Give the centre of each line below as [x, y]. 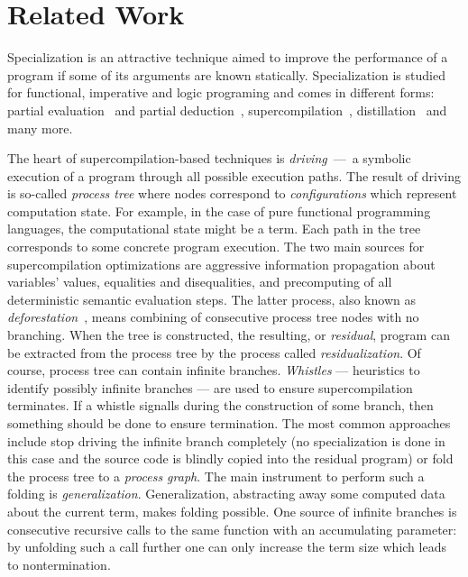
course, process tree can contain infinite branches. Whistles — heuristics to [214, 370]
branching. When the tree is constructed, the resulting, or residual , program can [229, 335]
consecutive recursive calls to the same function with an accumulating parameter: [232, 529]
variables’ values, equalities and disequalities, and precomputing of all [200, 282]
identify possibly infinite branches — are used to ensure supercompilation [210, 387]
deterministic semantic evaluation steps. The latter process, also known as [211, 299]
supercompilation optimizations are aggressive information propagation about [221, 264]
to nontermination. [59, 564]
